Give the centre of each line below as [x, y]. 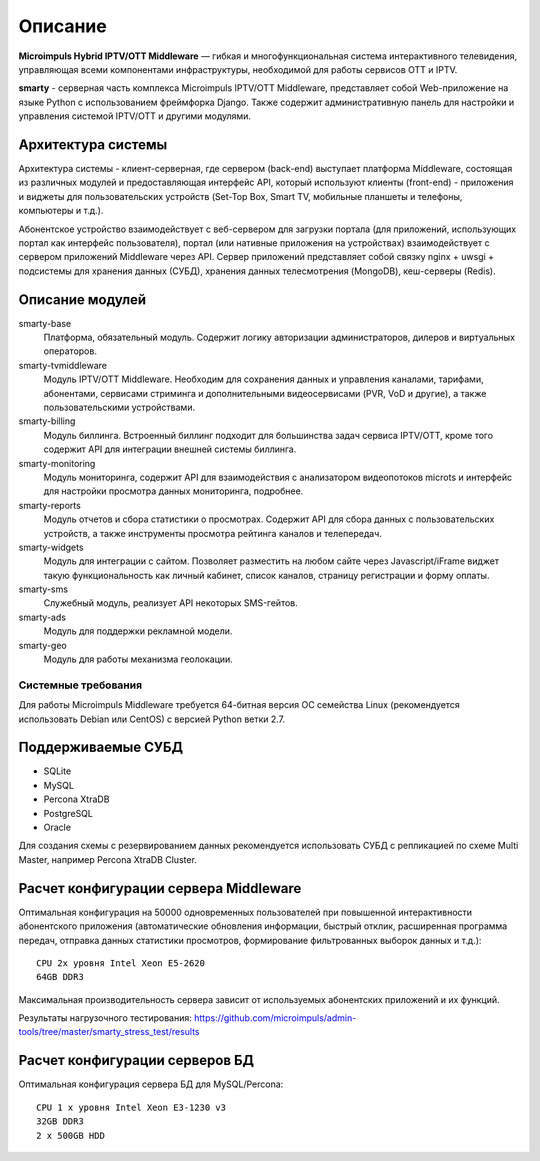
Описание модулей [82, 299]
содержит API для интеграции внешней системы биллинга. [170, 449]
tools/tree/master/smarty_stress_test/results [109, 1032]
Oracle [57, 827]
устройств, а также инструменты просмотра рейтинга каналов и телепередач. [212, 533]
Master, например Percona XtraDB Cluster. [107, 859]
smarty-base [45, 323]
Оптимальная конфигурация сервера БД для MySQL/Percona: [151, 1084]
